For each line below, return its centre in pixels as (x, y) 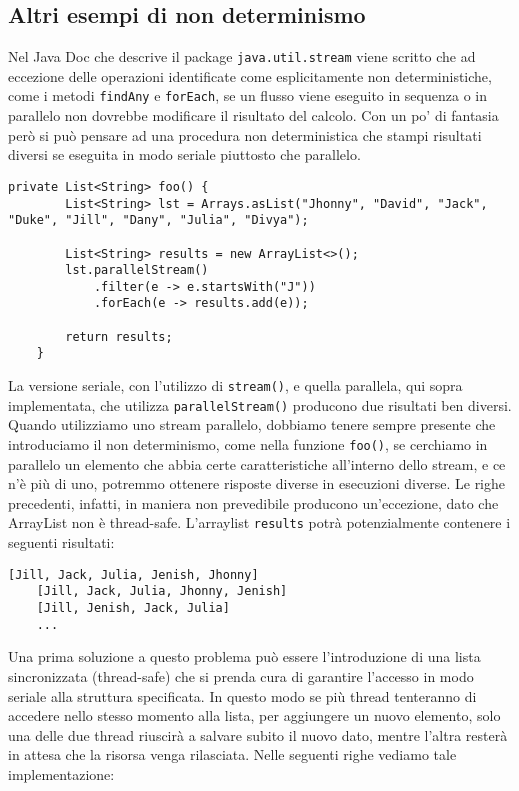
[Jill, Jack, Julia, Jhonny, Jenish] (162, 591)
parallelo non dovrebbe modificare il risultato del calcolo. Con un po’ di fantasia (253, 115)
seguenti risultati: (61, 542)
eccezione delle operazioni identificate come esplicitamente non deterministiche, (250, 75)
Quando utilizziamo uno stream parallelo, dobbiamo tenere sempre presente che (252, 424)
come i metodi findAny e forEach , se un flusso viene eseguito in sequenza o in (247, 95)
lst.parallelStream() (137, 270)
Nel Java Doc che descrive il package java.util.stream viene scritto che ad (242, 56)
